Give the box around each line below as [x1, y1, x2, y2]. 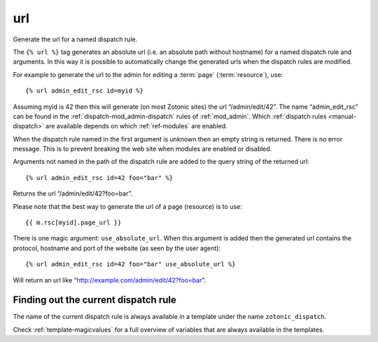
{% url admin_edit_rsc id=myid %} [25, 87, 143, 95]
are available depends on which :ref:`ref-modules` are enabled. [45, 122, 227, 130]
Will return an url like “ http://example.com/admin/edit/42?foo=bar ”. [13, 275, 206, 284]
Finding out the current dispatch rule [13, 294, 176, 306]
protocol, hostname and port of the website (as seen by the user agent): [13, 244, 221, 252]
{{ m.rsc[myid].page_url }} [25, 219, 122, 227]
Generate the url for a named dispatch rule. [13, 35, 138, 43]
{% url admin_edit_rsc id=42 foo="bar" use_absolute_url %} [25, 260, 236, 268]
